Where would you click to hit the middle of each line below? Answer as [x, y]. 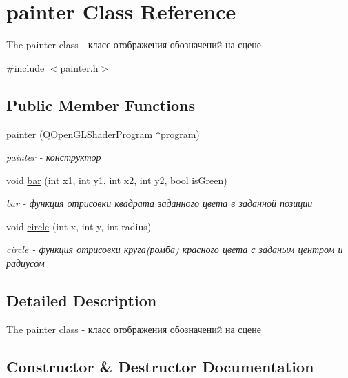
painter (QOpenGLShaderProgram [80, 133]
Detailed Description [82, 300]
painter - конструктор [54, 157]
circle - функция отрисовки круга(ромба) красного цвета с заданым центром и [175, 249]
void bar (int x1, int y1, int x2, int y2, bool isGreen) [117, 180]
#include [25, 67]
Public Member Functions [101, 105]
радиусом [25, 263]
